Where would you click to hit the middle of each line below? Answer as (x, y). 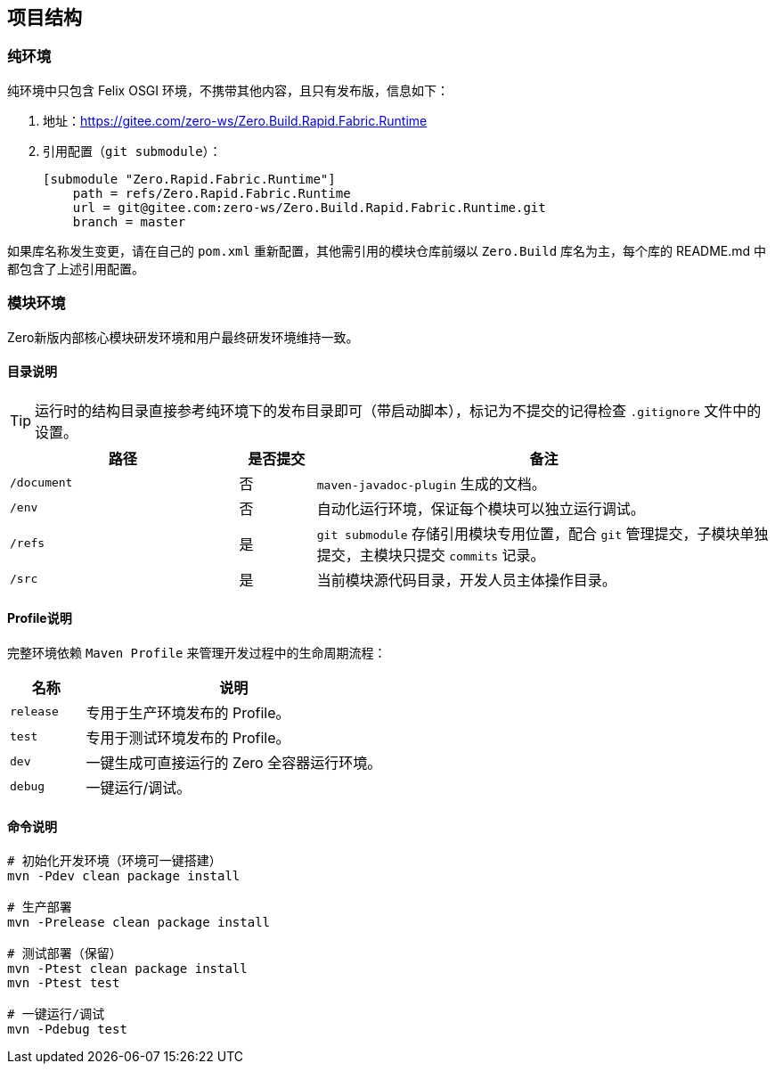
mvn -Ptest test (64, 983)
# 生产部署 (40, 907)
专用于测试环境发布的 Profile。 (188, 737)
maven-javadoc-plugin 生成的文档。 (431, 483)
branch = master (129, 221)
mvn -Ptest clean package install (127, 969)
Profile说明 (40, 618)
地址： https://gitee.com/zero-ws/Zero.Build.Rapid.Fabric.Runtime (235, 120)
